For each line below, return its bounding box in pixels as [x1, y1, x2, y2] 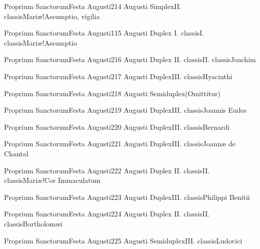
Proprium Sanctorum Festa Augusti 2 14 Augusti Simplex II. [4, 1, 181, 11]
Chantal [4, 148, 28, 158]
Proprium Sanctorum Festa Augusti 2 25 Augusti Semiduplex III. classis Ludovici [4, 235, 242, 245]
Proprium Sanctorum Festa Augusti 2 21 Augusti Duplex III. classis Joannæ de [4, 138, 236, 149]
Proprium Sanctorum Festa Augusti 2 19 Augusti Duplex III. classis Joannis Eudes [4, 105, 247, 115]
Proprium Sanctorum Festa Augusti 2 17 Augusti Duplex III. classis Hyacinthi [4, 71, 232, 81]
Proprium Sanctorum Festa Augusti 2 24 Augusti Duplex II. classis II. [4, 208, 210, 219]
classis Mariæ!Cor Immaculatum [4, 175, 101, 185]
